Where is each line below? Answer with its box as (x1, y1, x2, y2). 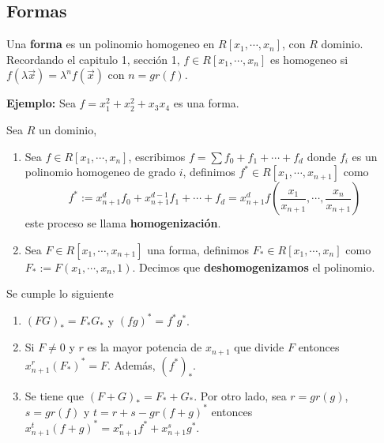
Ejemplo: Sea (6, 95, 76, 111)
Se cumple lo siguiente (6, 285, 114, 302)
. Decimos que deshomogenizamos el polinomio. (132, 258, 375, 275)
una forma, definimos (147, 241, 250, 257)
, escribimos (128, 148, 186, 164)
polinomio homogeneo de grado (24, 163, 176, 180)
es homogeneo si (269, 51, 348, 67)
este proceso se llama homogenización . (24, 215, 221, 231)
